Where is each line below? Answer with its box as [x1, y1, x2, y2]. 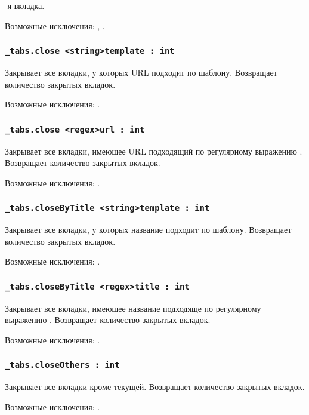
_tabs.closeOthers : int [5, 360, 120, 370]
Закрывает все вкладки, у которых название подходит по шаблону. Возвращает [5, 223, 292, 236]
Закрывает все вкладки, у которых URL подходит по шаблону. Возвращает [5, 66, 277, 78]
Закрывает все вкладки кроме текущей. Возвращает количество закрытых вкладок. [5, 380, 305, 393]
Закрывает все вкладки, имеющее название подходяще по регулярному [5, 302, 261, 314]
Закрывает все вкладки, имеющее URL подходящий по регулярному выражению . [5, 145, 302, 157]
